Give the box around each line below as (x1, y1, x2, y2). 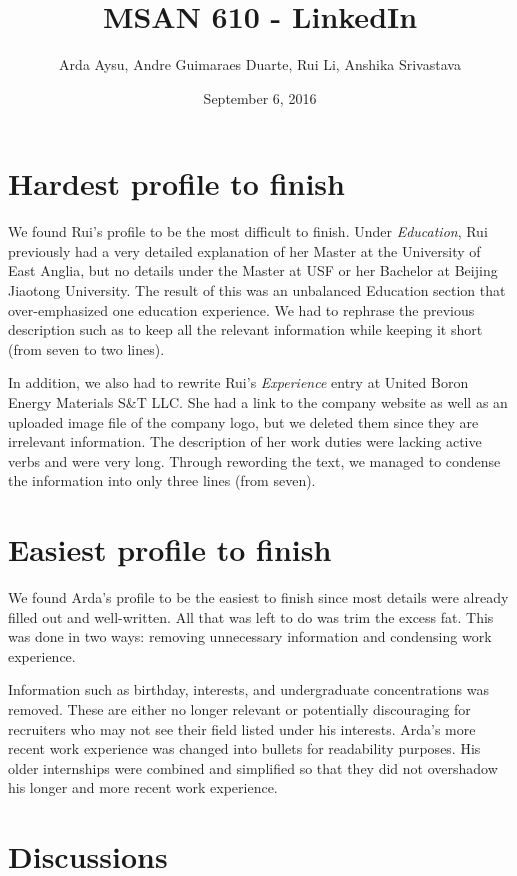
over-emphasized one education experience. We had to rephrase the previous (8, 299, 475, 320)
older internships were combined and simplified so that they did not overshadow (8, 757, 498, 778)
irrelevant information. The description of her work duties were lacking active (8, 431, 482, 452)
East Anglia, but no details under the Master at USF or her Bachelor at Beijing (8, 260, 498, 281)
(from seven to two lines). (8, 338, 165, 359)
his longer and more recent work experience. (8, 777, 278, 798)
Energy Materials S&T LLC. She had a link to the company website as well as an (8, 392, 508, 412)
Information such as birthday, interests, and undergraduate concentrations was (8, 679, 490, 700)
